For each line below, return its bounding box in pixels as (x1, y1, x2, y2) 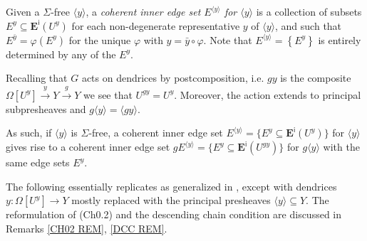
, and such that (275, 18, 342, 33)
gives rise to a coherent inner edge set (6, 139, 170, 154)
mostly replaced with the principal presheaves (71, 193, 271, 208)
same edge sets (6, 155, 70, 170)
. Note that (203, 32, 252, 47)
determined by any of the (6, 46, 116, 61)
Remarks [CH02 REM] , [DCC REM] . (6, 220, 167, 235)
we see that (83, 87, 133, 102)
